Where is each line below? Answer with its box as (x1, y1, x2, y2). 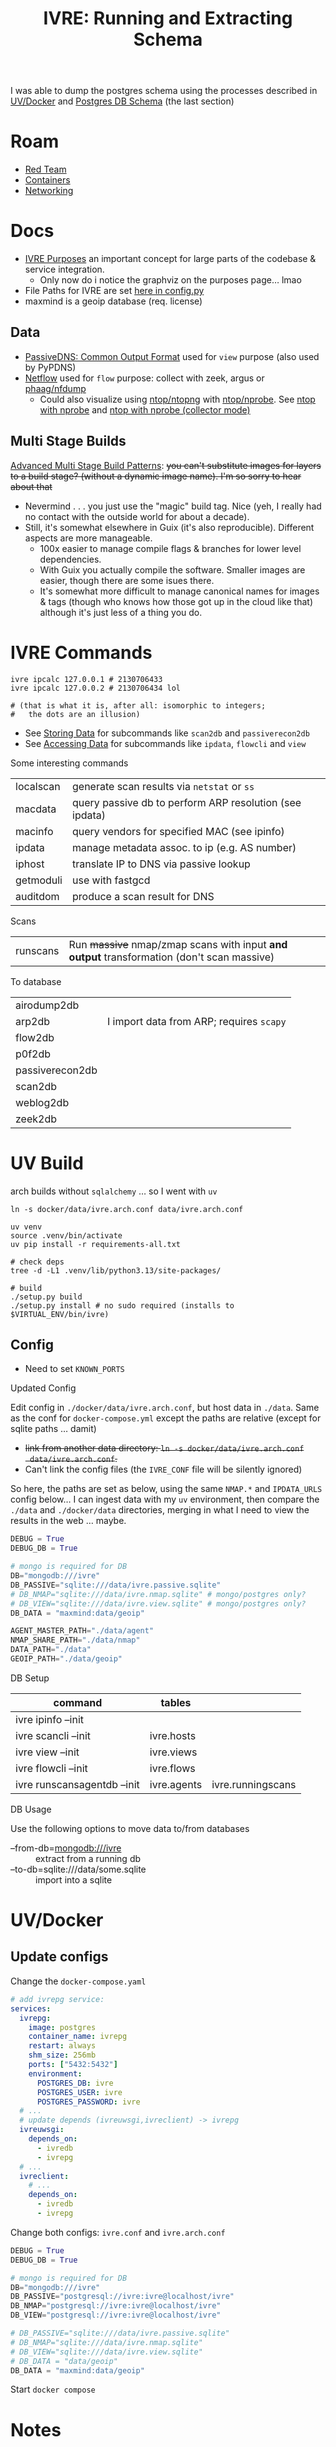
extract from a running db (35, 1852, 142, 1864)
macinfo (15, 824, 54, 838)
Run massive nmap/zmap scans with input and (68, 937, 288, 951)
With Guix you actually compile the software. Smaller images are (39, 563, 306, 576)
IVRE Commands (10, 641, 153, 664)
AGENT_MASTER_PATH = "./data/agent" (10, 1626, 155, 1636)
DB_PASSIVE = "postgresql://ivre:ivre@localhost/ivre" (10, 2292, 235, 2302)
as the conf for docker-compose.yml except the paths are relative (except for (10, 1412, 322, 1424)
